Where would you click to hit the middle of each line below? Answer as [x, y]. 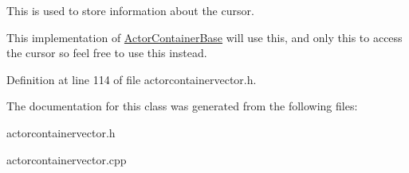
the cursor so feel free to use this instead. [107, 53]
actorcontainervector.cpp [67, 159]
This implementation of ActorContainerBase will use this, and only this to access [204, 37]
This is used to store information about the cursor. [130, 10]
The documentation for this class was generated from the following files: [182, 106]
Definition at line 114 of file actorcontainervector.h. [132, 79]
